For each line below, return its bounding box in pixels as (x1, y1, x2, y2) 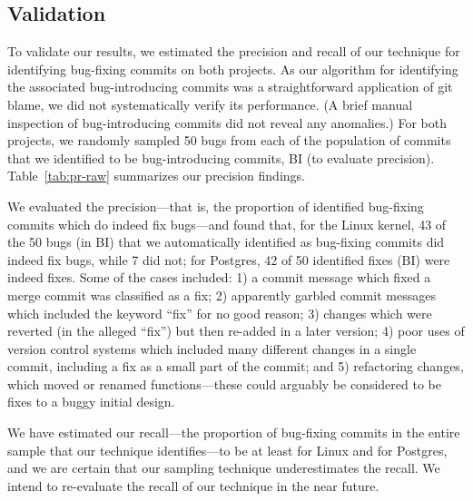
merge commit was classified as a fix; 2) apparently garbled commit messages (7, 285, 436, 304)
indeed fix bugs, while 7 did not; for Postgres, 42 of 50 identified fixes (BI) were (7, 250, 450, 269)
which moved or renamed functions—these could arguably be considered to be (7, 374, 441, 393)
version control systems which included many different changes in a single (7, 339, 417, 358)
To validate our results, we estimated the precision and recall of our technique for (7, 42, 460, 61)
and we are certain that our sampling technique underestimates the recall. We (7, 458, 440, 477)
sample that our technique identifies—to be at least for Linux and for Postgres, (7, 440, 448, 459)
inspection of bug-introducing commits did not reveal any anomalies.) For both (7, 113, 447, 132)
